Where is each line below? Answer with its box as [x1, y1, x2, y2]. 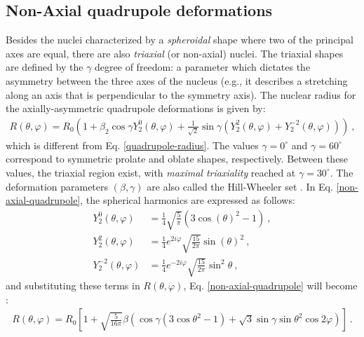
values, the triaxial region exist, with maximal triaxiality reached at [6, 165, 296, 179]
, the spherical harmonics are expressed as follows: [80, 193, 295, 207]
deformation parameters [6, 179, 109, 193]
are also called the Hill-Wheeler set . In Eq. [147, 179, 333, 193]
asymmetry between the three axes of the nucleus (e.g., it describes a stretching [6, 73, 348, 88]
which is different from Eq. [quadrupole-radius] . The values [6, 137, 259, 152]
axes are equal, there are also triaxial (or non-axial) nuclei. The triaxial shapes [6, 46, 344, 60]
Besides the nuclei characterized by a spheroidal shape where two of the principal [6, 32, 353, 47]
